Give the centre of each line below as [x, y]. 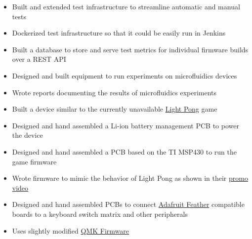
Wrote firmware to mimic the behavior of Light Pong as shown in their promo [130, 178]
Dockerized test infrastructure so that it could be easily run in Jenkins [119, 33]
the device [27, 135]
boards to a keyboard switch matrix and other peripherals [100, 214]
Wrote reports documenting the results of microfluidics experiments [114, 92]
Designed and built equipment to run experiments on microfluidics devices [125, 75]
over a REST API [39, 59]
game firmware [34, 161]
